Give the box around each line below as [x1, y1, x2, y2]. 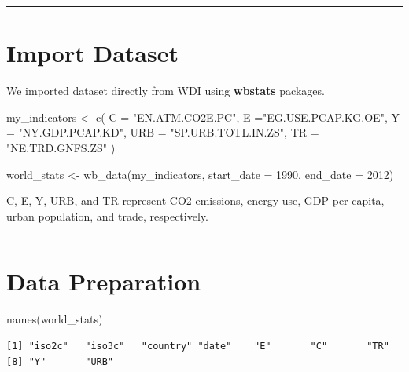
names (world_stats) [6, 311, 103, 327]
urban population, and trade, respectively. [6, 207, 208, 224]
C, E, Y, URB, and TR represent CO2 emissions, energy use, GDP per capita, [6, 192, 385, 209]
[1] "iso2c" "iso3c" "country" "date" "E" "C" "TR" [6, 341, 389, 352]
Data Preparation [6, 265, 201, 297]
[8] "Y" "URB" [6, 356, 114, 367]
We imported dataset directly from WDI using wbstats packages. [6, 82, 325, 99]
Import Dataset [6, 37, 179, 69]
